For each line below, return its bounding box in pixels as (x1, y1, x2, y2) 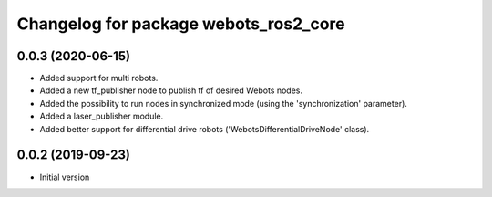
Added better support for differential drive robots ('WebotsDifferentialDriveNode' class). (39, 123, 370, 134)
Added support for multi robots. (39, 73, 159, 84)
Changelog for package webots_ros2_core (16, 14, 345, 34)
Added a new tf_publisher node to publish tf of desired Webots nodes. (39, 85, 302, 96)
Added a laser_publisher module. (39, 110, 164, 122)
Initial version (39, 171, 90, 182)
